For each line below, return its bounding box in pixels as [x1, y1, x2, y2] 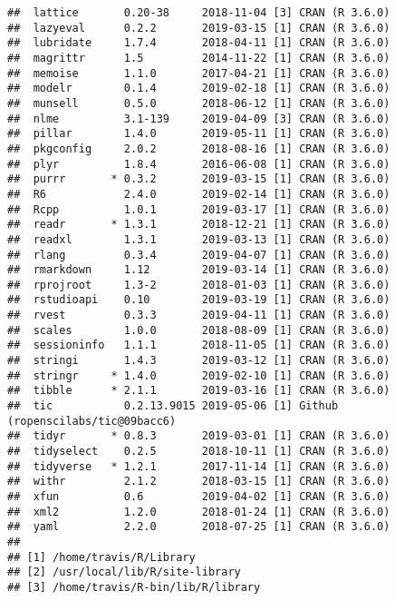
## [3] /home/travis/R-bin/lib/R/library [7, 580, 261, 594]
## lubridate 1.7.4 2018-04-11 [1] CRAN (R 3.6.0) [7, 36, 390, 50]
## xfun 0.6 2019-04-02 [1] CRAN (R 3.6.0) [7, 490, 390, 503]
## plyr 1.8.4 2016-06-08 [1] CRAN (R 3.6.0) [7, 157, 390, 171]
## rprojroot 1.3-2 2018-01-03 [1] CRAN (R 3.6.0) [7, 278, 390, 291]
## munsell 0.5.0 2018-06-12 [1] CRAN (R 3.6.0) [7, 96, 390, 110]
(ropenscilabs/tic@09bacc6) [7, 414, 177, 428]
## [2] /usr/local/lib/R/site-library [7, 566, 241, 579]
